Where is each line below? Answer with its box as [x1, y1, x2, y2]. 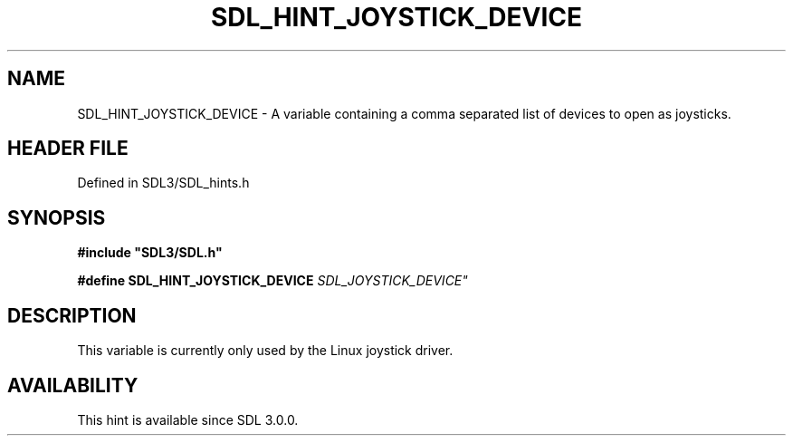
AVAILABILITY [7, 373, 139, 397]
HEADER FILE [7, 137, 129, 160]
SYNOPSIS [7, 206, 106, 229]
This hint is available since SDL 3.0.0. [77, 411, 299, 428]
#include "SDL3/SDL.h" [77, 245, 223, 261]
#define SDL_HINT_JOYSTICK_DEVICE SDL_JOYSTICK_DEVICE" [77, 273, 468, 289]
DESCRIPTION [7, 303, 137, 327]
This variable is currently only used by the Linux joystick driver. [77, 342, 454, 359]
